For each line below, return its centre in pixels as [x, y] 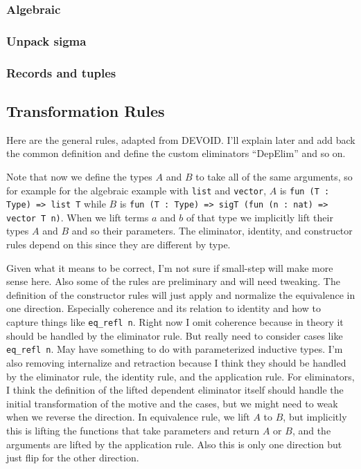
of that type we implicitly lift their [259, 217]
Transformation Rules [86, 110]
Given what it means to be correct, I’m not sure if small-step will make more [170, 267]
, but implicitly [315, 417]
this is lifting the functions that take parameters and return [133, 430]
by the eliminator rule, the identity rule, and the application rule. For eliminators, [180, 376]
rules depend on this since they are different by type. [118, 245]
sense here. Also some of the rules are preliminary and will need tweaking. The [173, 281]
